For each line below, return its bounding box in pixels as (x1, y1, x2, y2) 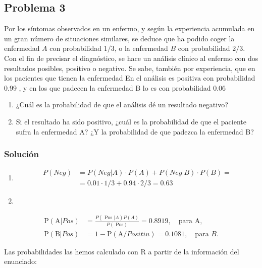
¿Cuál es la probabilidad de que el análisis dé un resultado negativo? (16, 99, 228, 110)
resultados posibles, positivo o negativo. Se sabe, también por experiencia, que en (4, 62, 255, 73)
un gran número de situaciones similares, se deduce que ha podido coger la (4, 33, 235, 43)
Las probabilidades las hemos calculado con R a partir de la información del (4, 246, 239, 256)
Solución (4, 148, 39, 160)
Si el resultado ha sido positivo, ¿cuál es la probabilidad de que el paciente (16, 116, 246, 126)
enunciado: (4, 256, 37, 266)
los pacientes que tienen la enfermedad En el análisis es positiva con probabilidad (4, 73, 255, 83)
